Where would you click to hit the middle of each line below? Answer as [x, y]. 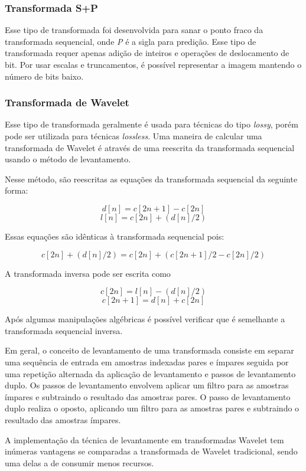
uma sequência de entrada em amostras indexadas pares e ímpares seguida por [147, 362]
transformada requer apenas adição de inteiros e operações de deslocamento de [147, 53]
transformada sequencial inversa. [64, 330]
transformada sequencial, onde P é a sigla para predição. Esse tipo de [131, 41]
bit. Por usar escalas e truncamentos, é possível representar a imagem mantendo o [153, 64]
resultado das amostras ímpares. [63, 419]
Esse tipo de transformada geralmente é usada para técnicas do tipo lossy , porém [152, 124]
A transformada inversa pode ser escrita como [88, 273]
